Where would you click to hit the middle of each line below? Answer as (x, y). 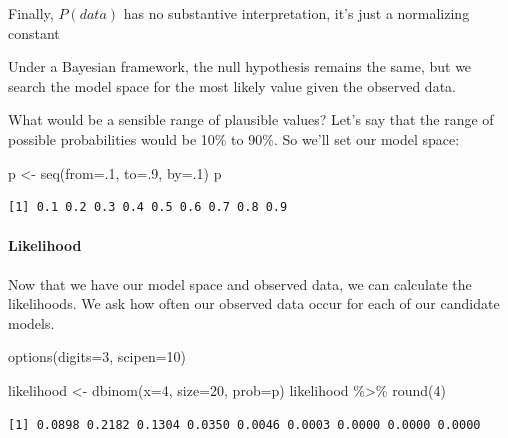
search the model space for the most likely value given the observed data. (232, 85)
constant (34, 32)
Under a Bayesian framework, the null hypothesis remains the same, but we (240, 66)
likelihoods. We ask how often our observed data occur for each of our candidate (254, 303)
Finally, (31, 13)
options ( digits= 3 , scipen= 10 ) (97, 356)
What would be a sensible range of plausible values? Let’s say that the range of (251, 119)
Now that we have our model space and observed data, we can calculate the (240, 283)
